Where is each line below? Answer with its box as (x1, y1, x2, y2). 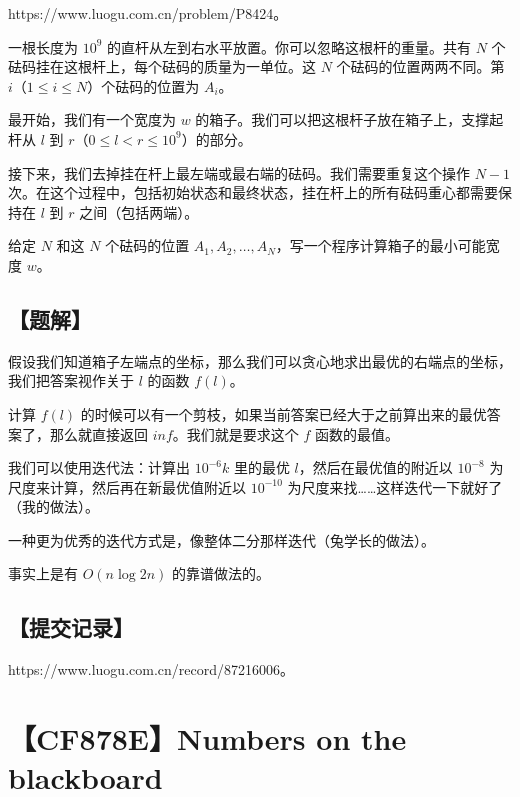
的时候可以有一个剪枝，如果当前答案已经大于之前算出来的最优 (80, 403, 487, 424)
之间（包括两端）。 (79, 201, 199, 222)
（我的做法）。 (8, 496, 99, 517)
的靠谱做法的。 (171, 563, 270, 584)
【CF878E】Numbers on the (8, 718, 407, 759)
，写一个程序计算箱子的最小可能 (275, 235, 486, 256)
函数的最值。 (315, 423, 400, 444)
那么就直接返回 (49, 423, 148, 444)
